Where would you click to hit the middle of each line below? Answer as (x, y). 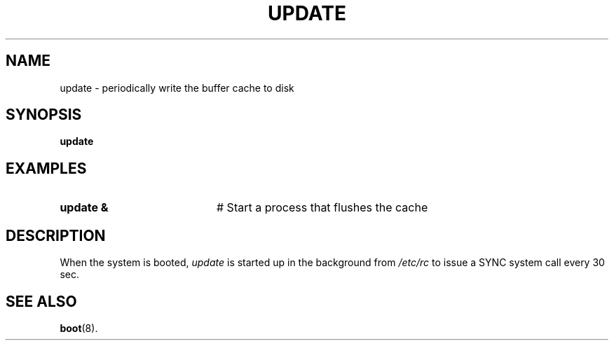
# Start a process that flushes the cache (322, 208)
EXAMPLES (46, 168)
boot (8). (79, 328)
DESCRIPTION (56, 235)
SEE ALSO (41, 301)
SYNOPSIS (44, 115)
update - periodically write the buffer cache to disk (177, 88)
